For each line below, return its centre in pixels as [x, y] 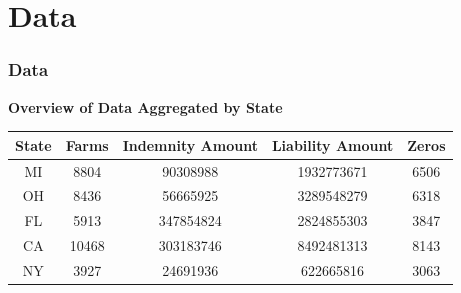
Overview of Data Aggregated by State [145, 106]
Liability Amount [332, 144]
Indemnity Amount [190, 144]
